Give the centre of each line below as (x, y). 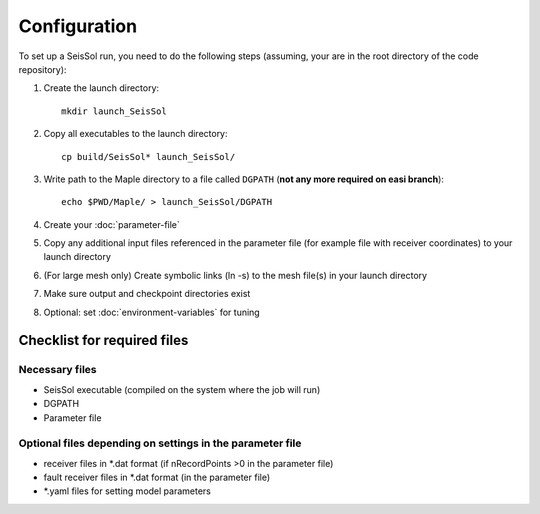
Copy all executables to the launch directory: (136, 134)
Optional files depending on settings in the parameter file (160, 443)
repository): (42, 69)
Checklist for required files (103, 340)
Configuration (78, 26)
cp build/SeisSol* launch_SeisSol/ (148, 156)
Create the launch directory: (101, 88)
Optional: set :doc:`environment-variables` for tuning (151, 312)
